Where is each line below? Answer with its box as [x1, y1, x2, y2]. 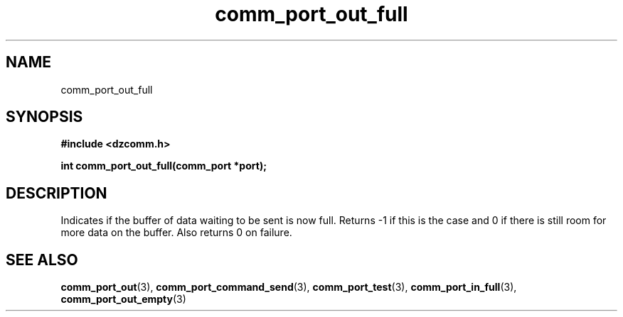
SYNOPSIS [6, 108, 83, 126]
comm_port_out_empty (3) [60, 293, 186, 306]
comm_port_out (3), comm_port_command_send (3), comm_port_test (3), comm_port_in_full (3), [60, 281, 517, 294]
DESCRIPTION [6, 184, 107, 202]
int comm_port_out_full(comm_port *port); [60, 160, 267, 172]
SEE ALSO [6, 250, 78, 269]
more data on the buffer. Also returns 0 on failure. [60, 226, 292, 239]
